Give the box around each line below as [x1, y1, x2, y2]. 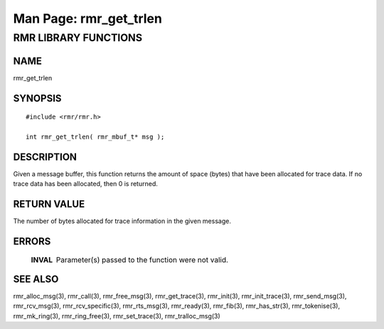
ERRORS [13, 235, 51, 247]
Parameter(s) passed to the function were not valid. [55, 254, 229, 264]
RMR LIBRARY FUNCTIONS [13, 31, 142, 44]
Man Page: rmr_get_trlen [13, 11, 163, 26]
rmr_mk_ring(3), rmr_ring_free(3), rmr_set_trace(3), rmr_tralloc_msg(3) [13, 311, 220, 320]
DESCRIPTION [13, 151, 78, 163]
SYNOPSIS [13, 92, 62, 104]
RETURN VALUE [13, 198, 85, 210]
